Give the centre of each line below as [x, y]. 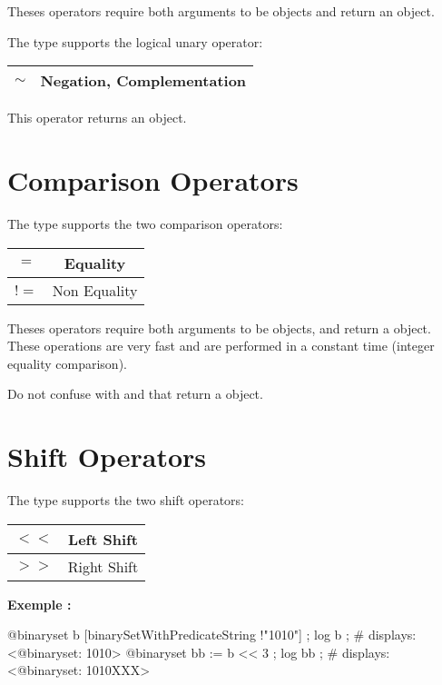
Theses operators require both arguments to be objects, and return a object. [219, 328]
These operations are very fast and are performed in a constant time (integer [221, 346]
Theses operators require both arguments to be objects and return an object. [221, 11]
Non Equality [95, 290]
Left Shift [103, 539]
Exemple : [39, 604]
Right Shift [103, 566]
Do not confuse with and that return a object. [135, 394]
